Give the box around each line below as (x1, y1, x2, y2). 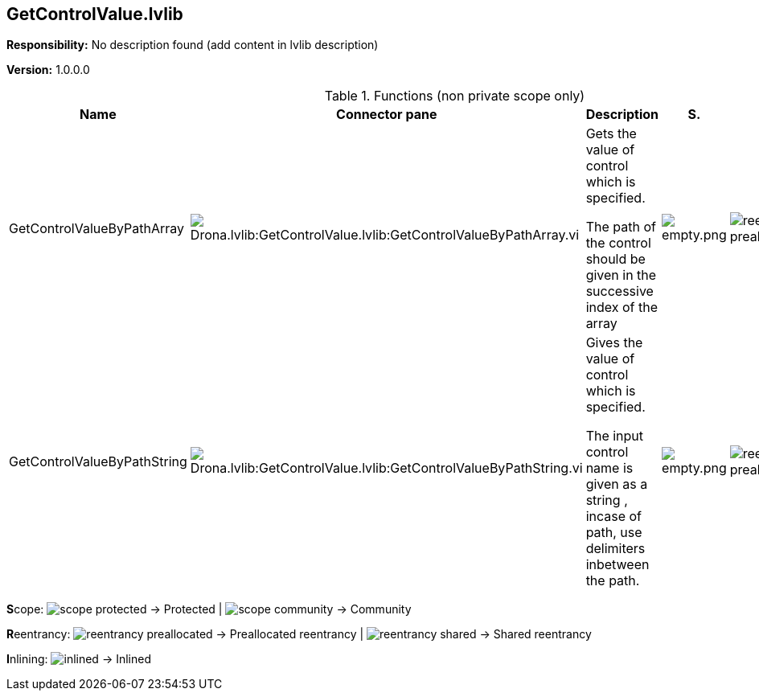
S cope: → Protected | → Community (6, 602, 412, 617)
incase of (585, 508, 642, 525)
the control (585, 235, 651, 252)
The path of (585, 219, 656, 236)
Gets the (585, 125, 637, 142)
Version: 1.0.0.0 (6, 63, 90, 77)
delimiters (585, 540, 646, 557)
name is (585, 460, 634, 477)
